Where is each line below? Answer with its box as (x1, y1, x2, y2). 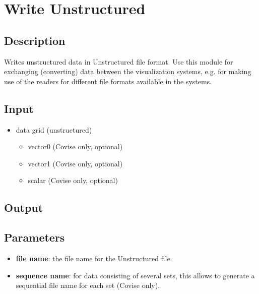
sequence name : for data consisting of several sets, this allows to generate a (16, 270, 255, 280)
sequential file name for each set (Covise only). (16, 280, 160, 290)
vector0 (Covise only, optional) (28, 141, 123, 152)
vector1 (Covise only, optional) (28, 158, 123, 168)
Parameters (4, 229, 65, 245)
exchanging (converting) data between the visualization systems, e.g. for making (4, 66, 251, 77)
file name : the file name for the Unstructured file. (16, 253, 172, 263)
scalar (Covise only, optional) (28, 175, 118, 186)
